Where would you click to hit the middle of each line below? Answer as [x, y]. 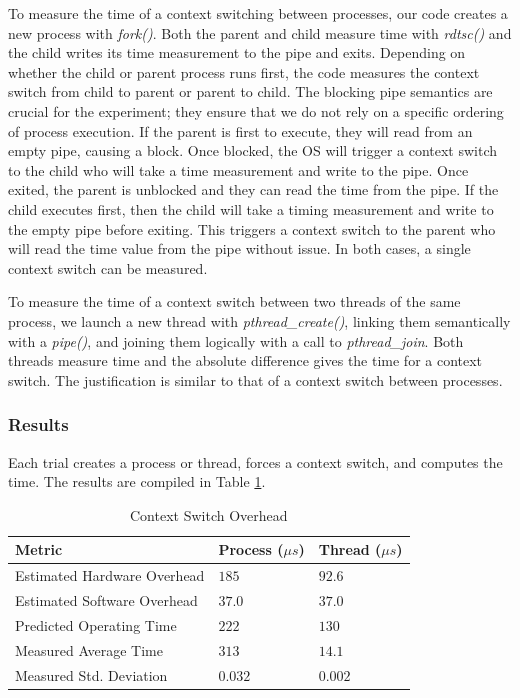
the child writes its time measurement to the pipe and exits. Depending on [237, 52]
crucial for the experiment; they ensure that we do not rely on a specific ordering [256, 110]
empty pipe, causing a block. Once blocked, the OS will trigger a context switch [253, 150]
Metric [39, 549]
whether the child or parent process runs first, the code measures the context [244, 71]
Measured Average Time [89, 649]
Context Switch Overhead [209, 514]
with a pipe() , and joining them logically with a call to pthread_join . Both [236, 340]
